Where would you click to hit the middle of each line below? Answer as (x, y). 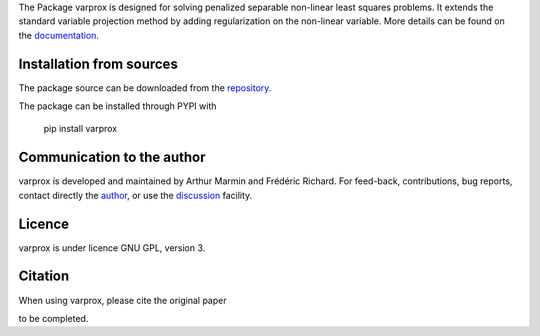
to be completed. (53, 318)
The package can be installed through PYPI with (117, 106)
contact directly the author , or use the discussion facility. (135, 195)
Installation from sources (98, 63)
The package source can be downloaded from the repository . (145, 87)
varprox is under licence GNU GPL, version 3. (112, 247)
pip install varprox (80, 129)
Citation (44, 276)
